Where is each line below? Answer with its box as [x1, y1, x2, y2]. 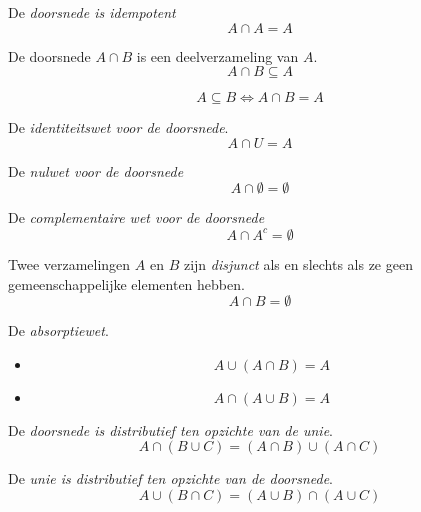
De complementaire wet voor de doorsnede [8, 207, 265, 228]
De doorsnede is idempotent [8, 2, 176, 22]
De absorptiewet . [8, 320, 109, 341]
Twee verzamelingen [8, 253, 131, 274]
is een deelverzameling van [136, 45, 299, 66]
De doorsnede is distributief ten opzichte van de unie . [8, 419, 333, 440]
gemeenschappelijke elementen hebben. [8, 273, 245, 294]
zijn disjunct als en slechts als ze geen [183, 253, 413, 274]
